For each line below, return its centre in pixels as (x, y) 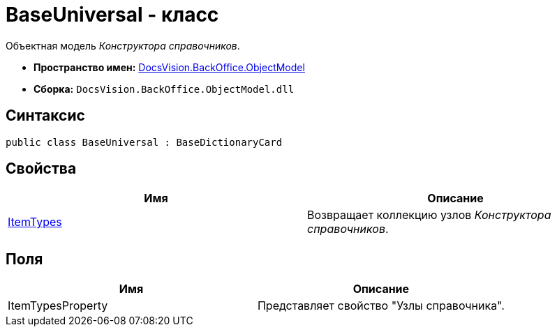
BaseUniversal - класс (112, 15)
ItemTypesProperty (58, 306)
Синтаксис (45, 116)
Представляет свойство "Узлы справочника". (381, 306)
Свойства (41, 169)
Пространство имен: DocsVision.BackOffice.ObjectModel (169, 67)
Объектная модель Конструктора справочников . (123, 45)
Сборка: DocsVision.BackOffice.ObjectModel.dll (164, 89)
